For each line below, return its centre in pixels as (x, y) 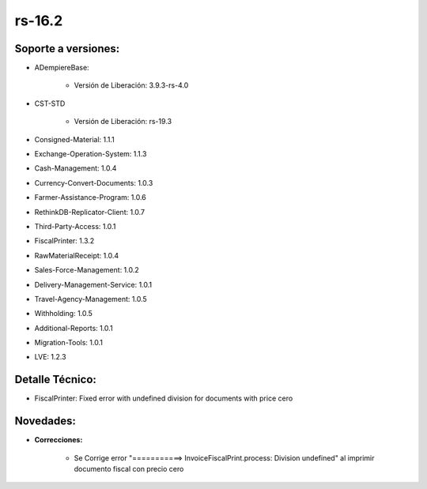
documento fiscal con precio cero (129, 469)
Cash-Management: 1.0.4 (76, 168)
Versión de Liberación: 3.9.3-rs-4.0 (131, 85)
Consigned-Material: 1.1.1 (74, 139)
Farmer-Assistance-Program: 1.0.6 (90, 197)
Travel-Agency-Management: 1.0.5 (91, 299)
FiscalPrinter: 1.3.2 (64, 241)
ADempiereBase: (62, 68)
